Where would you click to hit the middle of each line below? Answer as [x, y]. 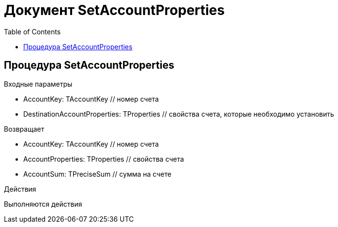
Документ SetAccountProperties [114, 10]
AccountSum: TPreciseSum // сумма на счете [97, 174]
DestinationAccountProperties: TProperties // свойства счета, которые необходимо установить [179, 114]
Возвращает [24, 129]
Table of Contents [32, 31]
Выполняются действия [43, 204]
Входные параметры [38, 84]
